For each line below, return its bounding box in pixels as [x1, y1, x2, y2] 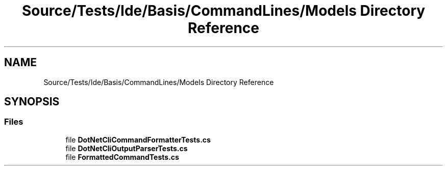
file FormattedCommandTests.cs [65, 152, 179, 161]
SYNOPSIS [4, 95, 60, 108]
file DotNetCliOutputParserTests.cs [65, 144, 188, 153]
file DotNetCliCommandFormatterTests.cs [65, 135, 211, 144]
